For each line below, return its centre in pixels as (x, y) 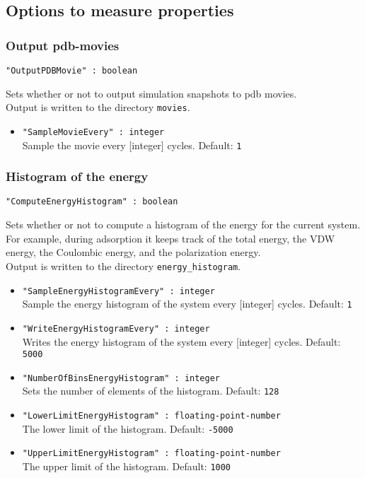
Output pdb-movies (63, 45)
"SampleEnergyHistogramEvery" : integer (118, 291)
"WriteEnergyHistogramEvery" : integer (116, 328)
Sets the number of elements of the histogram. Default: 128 (151, 391)
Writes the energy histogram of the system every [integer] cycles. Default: (181, 341)
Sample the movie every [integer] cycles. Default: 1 (132, 145)
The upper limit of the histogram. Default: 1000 (127, 466)
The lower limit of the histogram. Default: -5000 (128, 428)
